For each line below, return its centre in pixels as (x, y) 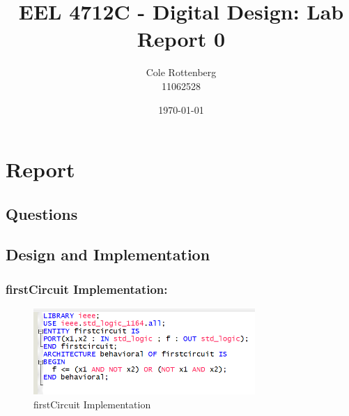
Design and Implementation (108, 254)
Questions (42, 213)
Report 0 (181, 39)
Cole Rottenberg (181, 72)
